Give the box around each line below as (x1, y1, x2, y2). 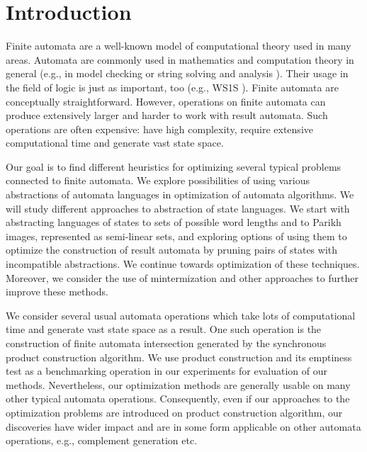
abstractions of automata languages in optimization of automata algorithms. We (6, 187, 354, 202)
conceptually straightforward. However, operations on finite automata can (6, 94, 326, 108)
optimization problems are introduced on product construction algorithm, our (6, 405, 343, 419)
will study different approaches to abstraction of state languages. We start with (6, 200, 350, 215)
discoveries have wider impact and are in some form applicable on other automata (6, 419, 361, 434)
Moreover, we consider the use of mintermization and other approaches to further (6, 270, 358, 285)
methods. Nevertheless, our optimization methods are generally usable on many (6, 377, 351, 392)
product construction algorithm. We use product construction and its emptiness (6, 349, 352, 364)
